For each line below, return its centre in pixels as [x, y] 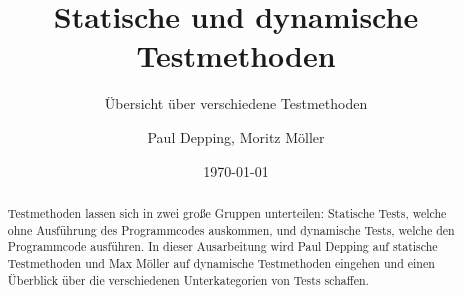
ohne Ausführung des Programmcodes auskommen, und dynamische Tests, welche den [231, 229]
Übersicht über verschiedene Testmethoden [236, 103]
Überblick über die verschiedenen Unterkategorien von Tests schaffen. [188, 279]
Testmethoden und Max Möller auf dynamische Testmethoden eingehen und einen [221, 262]
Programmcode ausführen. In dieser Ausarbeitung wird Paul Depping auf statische [222, 246]
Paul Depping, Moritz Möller [236, 136]
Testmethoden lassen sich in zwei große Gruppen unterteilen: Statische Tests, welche [227, 212]
